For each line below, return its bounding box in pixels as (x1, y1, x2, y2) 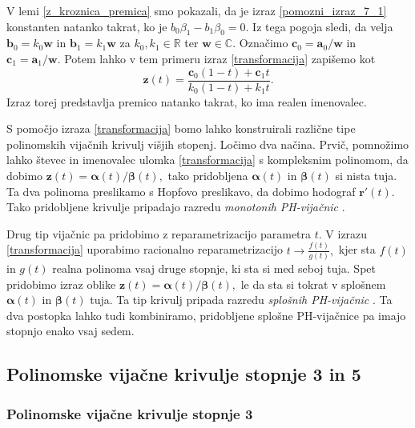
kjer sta (338, 241, 376, 258)
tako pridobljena (167, 167, 248, 184)
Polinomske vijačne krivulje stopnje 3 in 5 (6, 362, 361, 386)
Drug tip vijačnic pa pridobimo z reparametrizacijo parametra (6, 225, 312, 242)
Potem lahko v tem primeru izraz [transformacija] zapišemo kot (64, 50, 376, 66)
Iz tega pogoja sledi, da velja (252, 18, 393, 34)
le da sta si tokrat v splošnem (240, 275, 386, 292)
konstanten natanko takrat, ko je (6, 18, 167, 34)
